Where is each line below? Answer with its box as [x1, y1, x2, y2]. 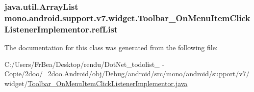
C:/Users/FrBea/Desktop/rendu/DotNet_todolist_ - [4, 59, 164, 69]
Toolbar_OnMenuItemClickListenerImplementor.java [27, 78, 188, 88]
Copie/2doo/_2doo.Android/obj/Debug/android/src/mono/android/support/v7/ [4, 68, 250, 79]
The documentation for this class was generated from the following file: [4, 42, 218, 53]
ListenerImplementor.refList [4, 23, 118, 35]
